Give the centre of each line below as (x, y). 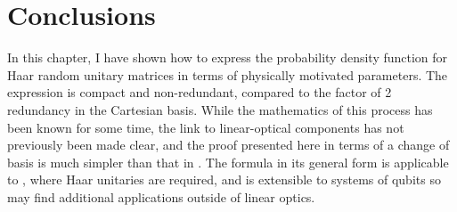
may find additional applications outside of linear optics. (161, 196)
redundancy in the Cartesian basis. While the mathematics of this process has (220, 109)
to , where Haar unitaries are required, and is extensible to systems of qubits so (224, 179)
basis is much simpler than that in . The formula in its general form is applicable (228, 162)
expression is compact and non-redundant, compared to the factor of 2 (200, 92)
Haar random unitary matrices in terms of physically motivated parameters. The (228, 74)
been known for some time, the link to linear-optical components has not (206, 127)
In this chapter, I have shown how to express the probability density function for (228, 57)
